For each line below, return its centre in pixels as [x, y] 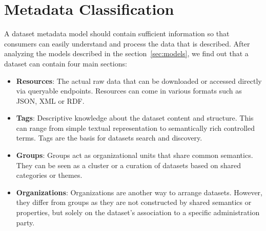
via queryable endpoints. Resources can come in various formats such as [129, 91]
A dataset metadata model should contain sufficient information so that [117, 33]
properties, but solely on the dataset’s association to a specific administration [138, 212]
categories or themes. [49, 175]
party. [25, 222]
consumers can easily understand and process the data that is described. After [127, 43]
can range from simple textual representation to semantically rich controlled [135, 128]
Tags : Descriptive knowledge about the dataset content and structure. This [135, 118]
